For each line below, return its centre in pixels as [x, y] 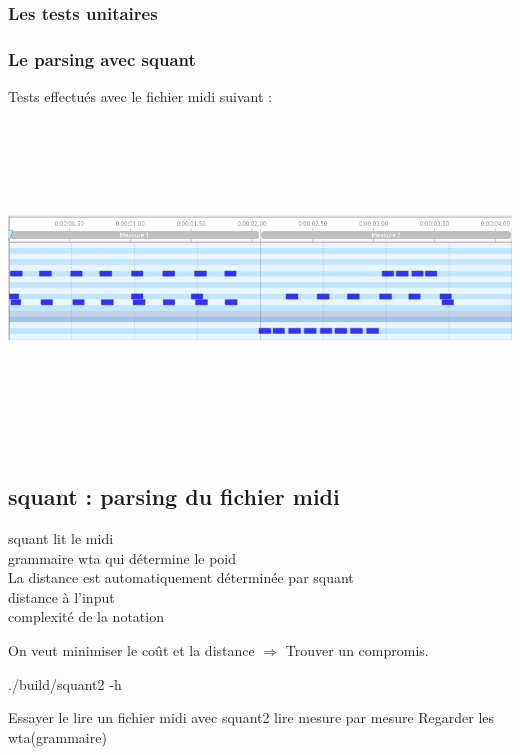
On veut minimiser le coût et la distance [131, 649]
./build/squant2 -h [65, 683]
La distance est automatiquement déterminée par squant [181, 577]
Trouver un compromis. [357, 649]
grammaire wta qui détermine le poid [122, 557]
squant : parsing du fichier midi [174, 496]
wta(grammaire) [57, 736]
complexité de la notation [86, 616]
